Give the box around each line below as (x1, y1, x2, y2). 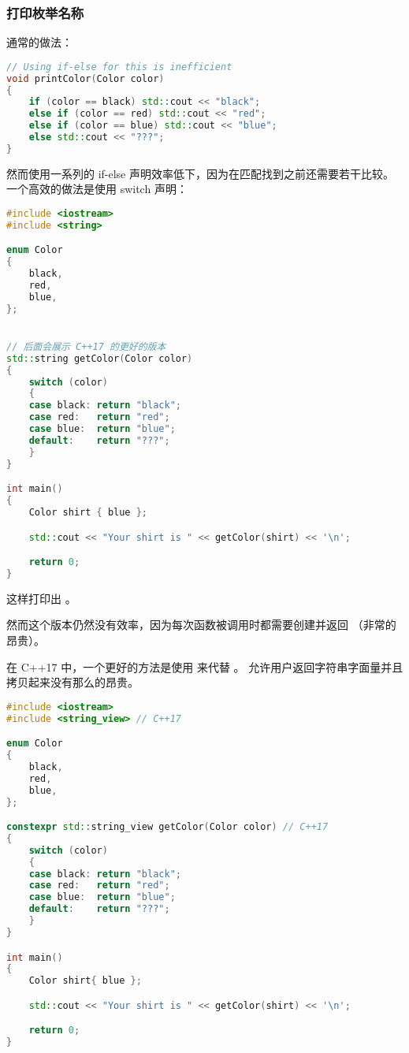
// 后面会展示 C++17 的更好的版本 (6, 340, 166, 352)
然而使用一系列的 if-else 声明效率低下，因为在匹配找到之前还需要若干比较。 (6, 165, 394, 181)
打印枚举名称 (6, 2, 84, 22)
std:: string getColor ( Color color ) (6, 352, 193, 364)
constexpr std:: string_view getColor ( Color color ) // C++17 (6, 821, 329, 833)
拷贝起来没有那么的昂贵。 (6, 674, 139, 690)
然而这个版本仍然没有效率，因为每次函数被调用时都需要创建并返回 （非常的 (6, 616, 396, 633)
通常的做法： (6, 34, 73, 50)
